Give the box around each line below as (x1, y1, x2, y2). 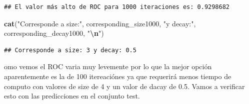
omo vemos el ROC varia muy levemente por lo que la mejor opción (4, 61, 212, 72)
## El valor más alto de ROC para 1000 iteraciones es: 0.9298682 (4, 3, 230, 10)
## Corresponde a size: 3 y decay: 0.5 (4, 46, 136, 54)
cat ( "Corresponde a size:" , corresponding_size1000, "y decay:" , (4, 18, 196, 28)
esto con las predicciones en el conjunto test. (4, 91, 140, 101)
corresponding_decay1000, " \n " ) (4, 28, 104, 38)
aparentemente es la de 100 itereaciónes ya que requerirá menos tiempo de (4, 71, 231, 81)
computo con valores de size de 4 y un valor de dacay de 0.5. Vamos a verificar (4, 81, 245, 91)
